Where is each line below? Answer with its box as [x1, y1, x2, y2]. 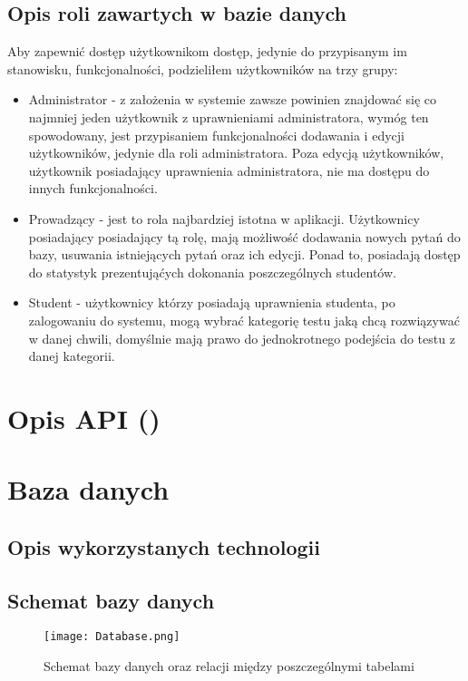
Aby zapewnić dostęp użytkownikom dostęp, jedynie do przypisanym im [7, 42, 407, 61]
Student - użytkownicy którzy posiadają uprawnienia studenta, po [28, 293, 395, 312]
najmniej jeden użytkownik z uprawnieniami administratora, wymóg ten [28, 107, 429, 126]
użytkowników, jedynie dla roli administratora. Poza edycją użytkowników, [28, 143, 444, 162]
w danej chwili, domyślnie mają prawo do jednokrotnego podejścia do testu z [28, 328, 455, 347]
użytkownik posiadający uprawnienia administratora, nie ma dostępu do [28, 161, 430, 180]
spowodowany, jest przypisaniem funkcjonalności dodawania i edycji [28, 125, 405, 144]
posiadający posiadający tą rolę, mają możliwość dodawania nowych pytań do [28, 227, 461, 246]
